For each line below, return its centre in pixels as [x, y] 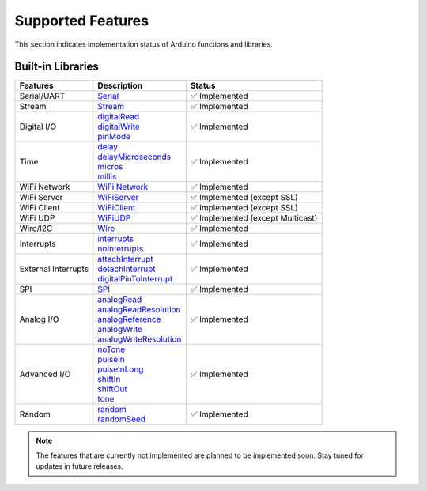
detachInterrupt [127, 269]
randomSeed [122, 419]
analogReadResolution [139, 310]
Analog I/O [39, 319]
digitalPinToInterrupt [135, 279]
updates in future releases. [79, 466]
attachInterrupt [125, 259]
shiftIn [109, 380]
